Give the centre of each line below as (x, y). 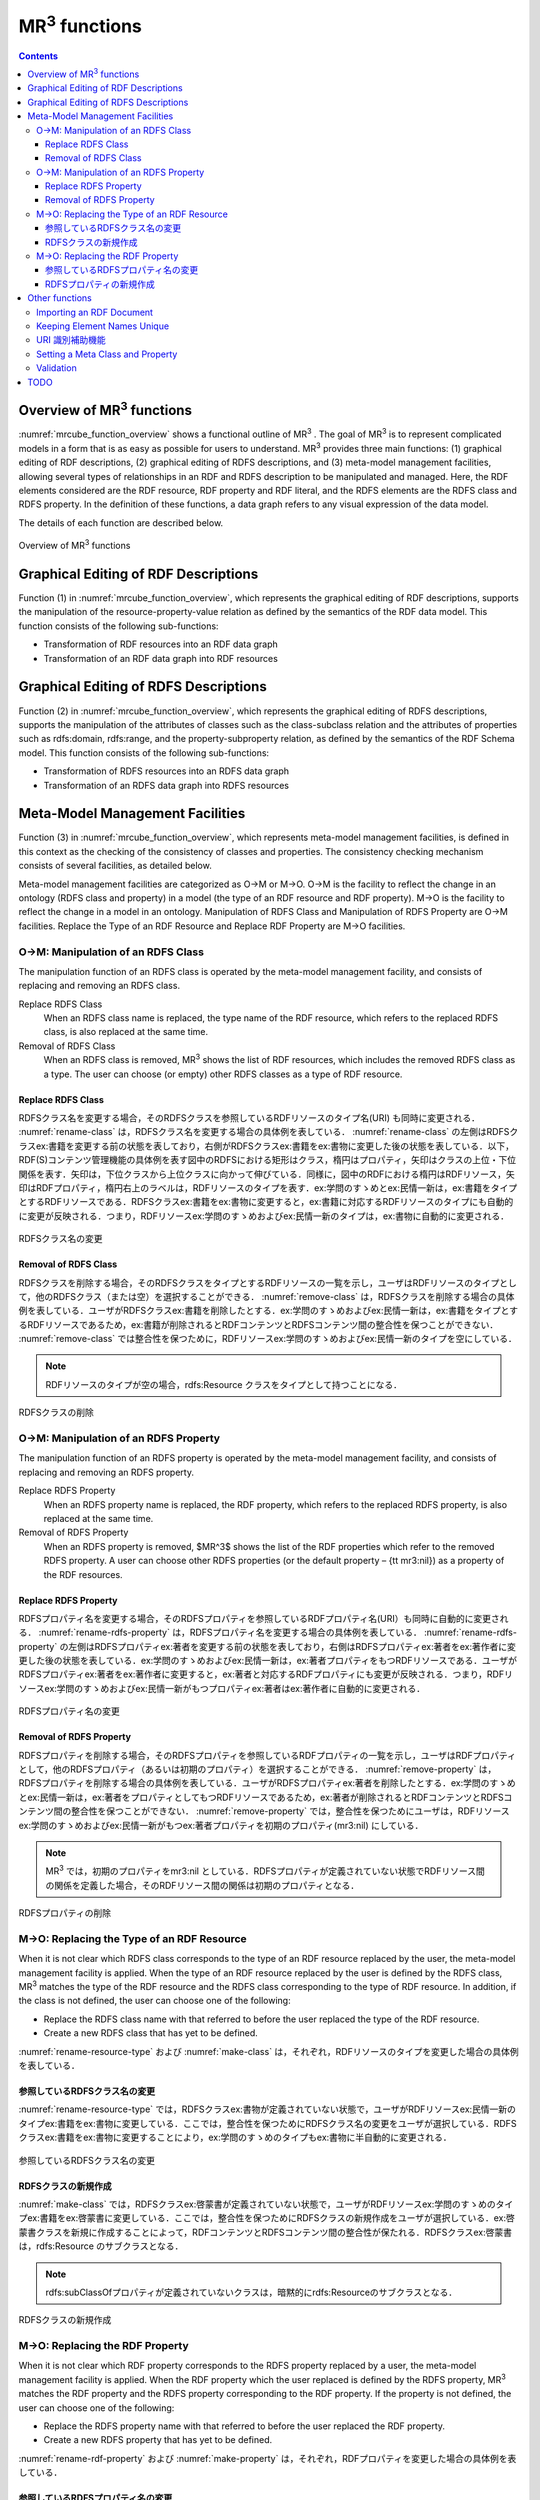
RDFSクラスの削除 (56, 1412)
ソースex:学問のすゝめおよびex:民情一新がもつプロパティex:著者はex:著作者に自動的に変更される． (221, 1688)
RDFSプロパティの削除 (65, 1913)
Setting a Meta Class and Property (107, 354)
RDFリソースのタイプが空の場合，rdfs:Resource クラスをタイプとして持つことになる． (224, 1384)
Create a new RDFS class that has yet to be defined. (151, 2033)
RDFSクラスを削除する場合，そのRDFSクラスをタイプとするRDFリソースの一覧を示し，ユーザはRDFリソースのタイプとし (267, 1282)
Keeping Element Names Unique (103, 326)
